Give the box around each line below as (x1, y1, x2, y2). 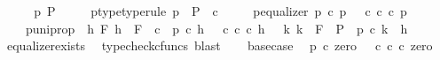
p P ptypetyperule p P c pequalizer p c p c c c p (34, 2, 407, 19)
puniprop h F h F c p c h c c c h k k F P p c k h (25, 19, 408, 37)
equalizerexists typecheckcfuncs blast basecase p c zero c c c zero (6, 36, 433, 55)
